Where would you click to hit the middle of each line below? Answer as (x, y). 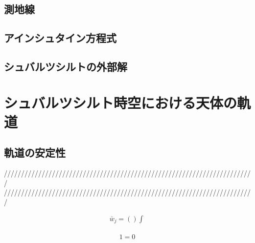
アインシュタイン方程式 (60, 38)
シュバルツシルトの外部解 (66, 66)
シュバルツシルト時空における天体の (121, 102)
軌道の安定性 (35, 152)
